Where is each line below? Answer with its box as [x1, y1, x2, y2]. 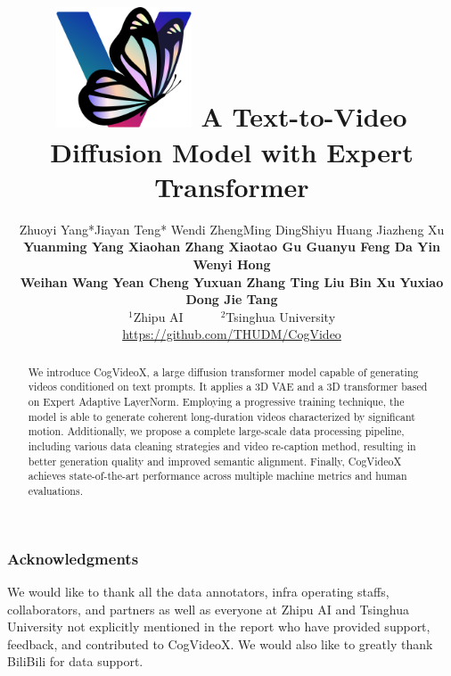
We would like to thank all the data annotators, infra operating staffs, [7, 582, 389, 601]
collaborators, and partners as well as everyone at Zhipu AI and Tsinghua [7, 599, 409, 618]
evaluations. [28, 483, 83, 499]
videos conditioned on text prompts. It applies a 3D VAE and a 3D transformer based [28, 379, 428, 394]
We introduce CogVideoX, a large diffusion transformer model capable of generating [28, 364, 419, 379]
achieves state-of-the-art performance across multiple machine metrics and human [28, 468, 407, 483]
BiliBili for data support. [7, 652, 143, 671]
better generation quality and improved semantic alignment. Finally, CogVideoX [28, 453, 402, 468]
